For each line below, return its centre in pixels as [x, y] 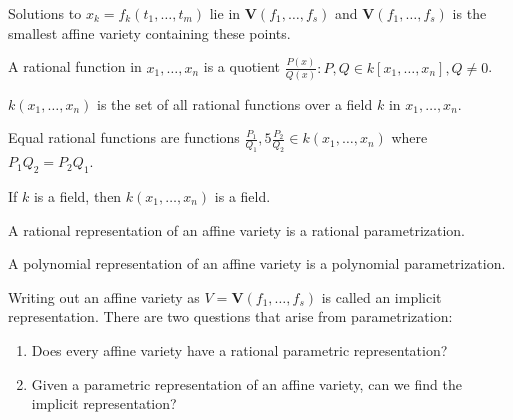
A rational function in [75, 66]
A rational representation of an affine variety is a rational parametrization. [237, 229]
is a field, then [77, 195]
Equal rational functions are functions [124, 137]
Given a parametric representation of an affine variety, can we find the [246, 383]
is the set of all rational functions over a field [235, 103]
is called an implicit [381, 296]
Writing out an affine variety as [104, 296]
